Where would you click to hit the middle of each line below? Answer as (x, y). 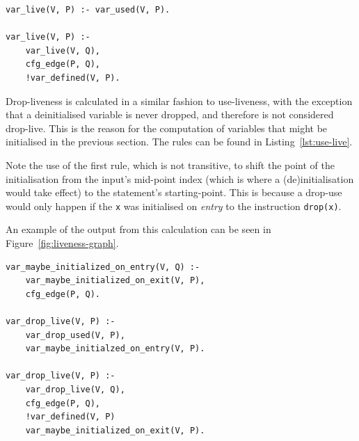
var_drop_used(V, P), (75, 335)
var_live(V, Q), (63, 50)
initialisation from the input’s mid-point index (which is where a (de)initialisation (180, 178)
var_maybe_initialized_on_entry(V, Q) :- (103, 267)
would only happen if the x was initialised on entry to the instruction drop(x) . (174, 206)
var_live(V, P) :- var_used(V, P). (88, 10)
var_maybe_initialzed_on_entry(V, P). (115, 349)
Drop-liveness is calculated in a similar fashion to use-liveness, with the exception (179, 101)
